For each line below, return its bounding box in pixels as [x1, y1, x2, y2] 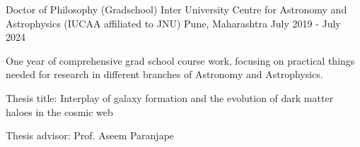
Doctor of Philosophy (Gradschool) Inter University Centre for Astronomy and [6, 2, 347, 16]
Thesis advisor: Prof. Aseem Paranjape [6, 128, 175, 143]
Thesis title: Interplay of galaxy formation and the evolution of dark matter [6, 90, 334, 105]
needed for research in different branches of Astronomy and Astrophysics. [6, 67, 323, 82]
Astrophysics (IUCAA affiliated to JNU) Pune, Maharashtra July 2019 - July [6, 15, 341, 30]
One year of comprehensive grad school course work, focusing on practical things [6, 53, 355, 68]
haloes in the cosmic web [6, 104, 113, 119]
